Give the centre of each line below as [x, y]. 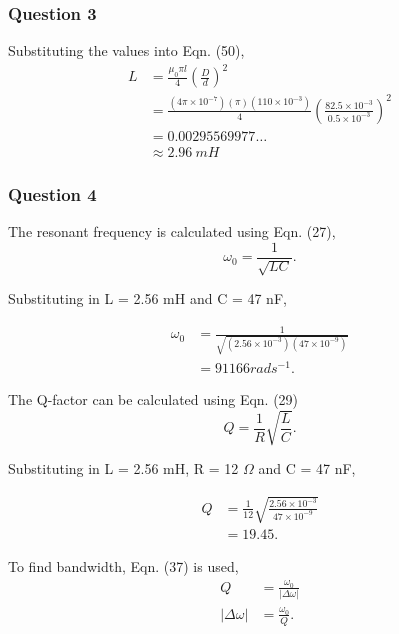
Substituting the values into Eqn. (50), [126, 50]
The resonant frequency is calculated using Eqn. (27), [172, 231]
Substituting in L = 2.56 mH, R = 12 [123, 468]
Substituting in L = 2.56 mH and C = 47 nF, [147, 298]
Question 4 [52, 193]
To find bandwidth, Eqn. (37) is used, [123, 565]
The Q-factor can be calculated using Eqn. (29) [153, 399]
